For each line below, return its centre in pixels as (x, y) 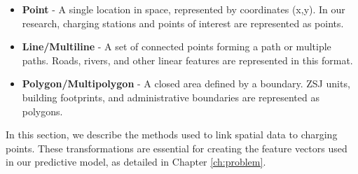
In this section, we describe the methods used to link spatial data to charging (172, 135)
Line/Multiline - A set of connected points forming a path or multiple (177, 46)
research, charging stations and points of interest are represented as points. (183, 23)
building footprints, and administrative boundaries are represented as (171, 97)
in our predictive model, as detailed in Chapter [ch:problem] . (136, 162)
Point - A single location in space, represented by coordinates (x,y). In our (184, 9)
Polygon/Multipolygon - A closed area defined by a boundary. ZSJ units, (186, 84)
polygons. (42, 111)
